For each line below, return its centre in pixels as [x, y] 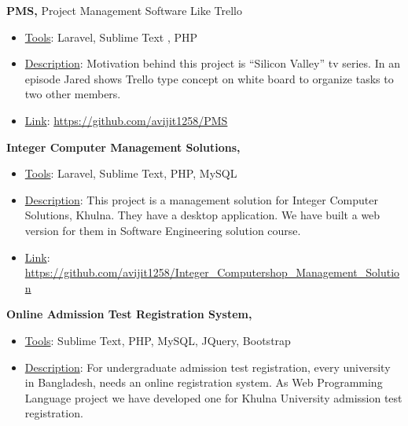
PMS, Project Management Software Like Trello [125, 10]
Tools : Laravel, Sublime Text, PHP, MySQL [131, 173]
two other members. [73, 94]
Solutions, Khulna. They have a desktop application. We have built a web [202, 215]
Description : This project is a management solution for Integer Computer [201, 199]
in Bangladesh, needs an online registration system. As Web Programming [204, 382]
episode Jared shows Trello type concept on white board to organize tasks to [209, 78]
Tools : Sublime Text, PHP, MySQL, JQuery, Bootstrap [158, 340]
